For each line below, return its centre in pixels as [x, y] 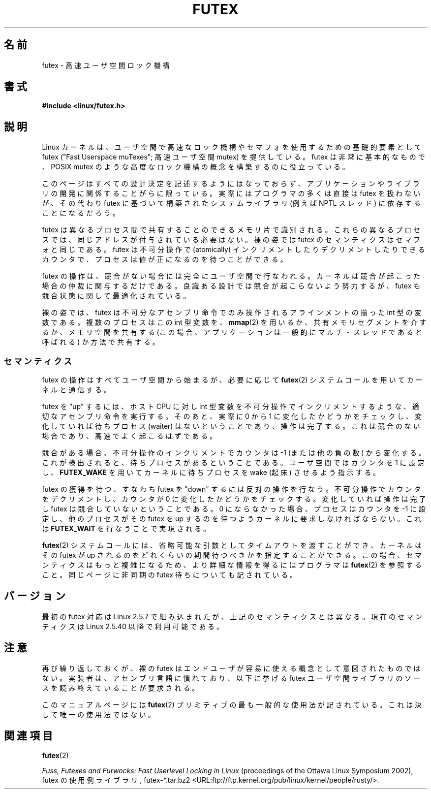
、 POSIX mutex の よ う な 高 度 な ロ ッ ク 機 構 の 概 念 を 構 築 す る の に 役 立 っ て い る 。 [196, 167]
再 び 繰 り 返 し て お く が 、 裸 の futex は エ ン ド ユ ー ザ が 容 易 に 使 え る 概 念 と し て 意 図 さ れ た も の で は [231, 668]
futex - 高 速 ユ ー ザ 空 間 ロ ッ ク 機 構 [106, 65]
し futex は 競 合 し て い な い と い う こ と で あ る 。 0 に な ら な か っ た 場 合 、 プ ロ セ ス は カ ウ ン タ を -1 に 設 [234, 509]
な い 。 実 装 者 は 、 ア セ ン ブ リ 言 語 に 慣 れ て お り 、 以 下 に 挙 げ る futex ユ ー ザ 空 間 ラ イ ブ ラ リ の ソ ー [231, 678]
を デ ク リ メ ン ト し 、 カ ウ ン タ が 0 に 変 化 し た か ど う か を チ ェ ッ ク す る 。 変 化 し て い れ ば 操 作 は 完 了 [234, 499]
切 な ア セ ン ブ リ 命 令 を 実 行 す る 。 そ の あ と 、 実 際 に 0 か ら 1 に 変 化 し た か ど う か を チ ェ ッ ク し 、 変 [232, 416]
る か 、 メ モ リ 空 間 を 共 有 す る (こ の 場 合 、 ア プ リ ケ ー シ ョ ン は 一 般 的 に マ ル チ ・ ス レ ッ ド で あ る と [232, 332]
